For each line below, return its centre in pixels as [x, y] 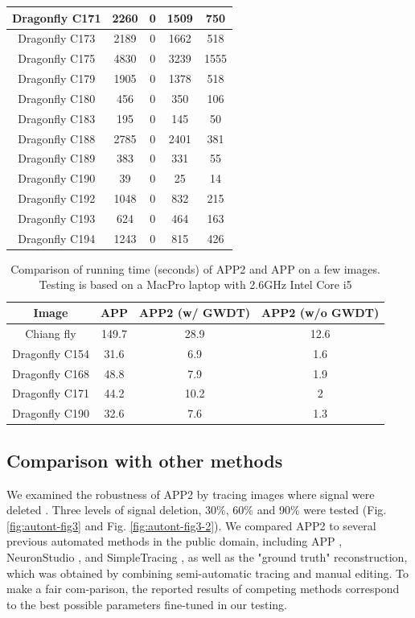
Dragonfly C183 [57, 118]
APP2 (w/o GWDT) [320, 313]
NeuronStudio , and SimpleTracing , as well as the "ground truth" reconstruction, [207, 556]
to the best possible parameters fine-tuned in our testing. [147, 604]
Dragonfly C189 [57, 158]
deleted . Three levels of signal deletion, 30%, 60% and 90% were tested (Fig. [197, 510]
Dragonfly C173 [57, 38]
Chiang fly [51, 333]
